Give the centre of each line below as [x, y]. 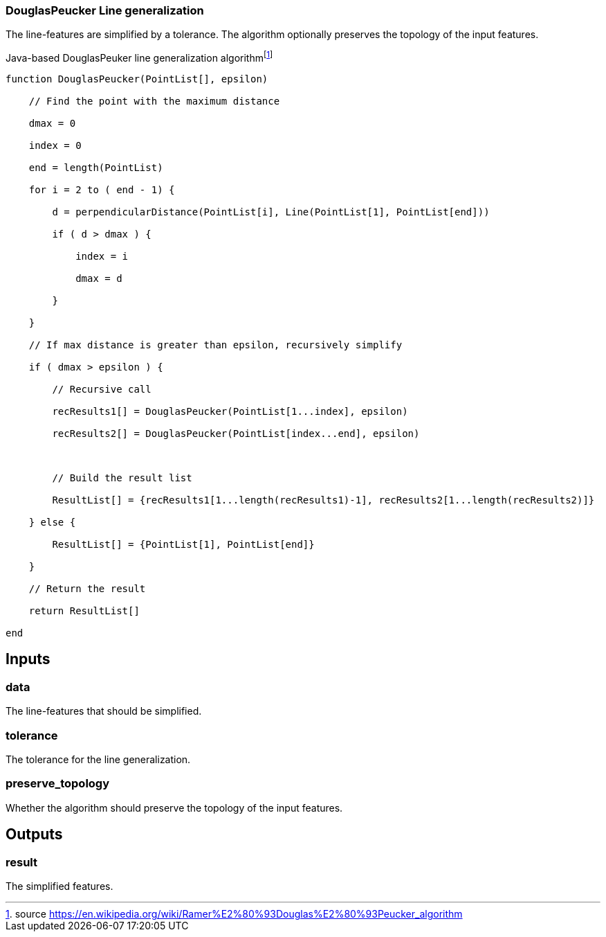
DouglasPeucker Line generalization [105, 10]
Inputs [28, 659]
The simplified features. [59, 886]
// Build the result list [122, 478]
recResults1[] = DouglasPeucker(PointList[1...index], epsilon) [230, 412]
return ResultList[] [84, 611]
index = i [102, 257]
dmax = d [99, 279]
